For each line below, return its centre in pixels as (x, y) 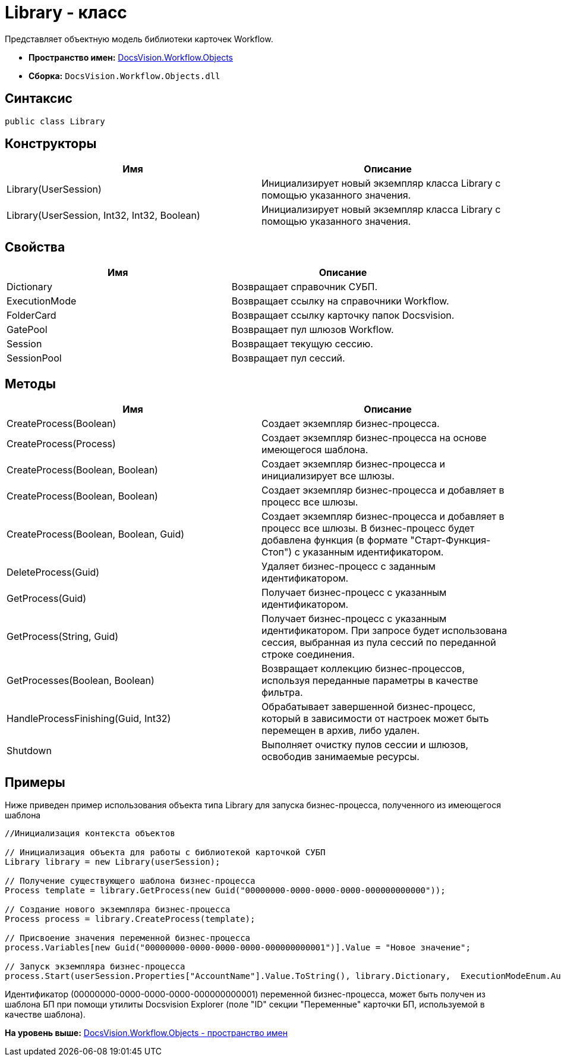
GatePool (27, 330)
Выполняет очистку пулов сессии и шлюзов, (365, 745)
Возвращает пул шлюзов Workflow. (313, 330)
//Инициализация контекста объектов (90, 833)
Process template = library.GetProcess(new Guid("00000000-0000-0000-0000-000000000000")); (225, 890)
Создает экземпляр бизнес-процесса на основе (374, 438)
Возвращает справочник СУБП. (305, 287)
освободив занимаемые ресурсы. (341, 757)
